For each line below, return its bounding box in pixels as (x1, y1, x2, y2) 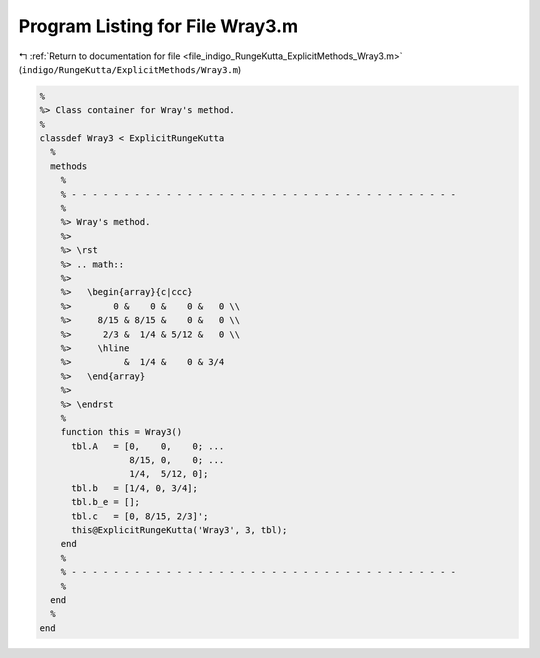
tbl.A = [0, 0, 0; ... (71, 440, 225, 452)
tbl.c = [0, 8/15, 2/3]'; (71, 510, 209, 522)
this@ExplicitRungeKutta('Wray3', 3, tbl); (71, 525, 288, 536)
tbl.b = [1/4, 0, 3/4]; (71, 482, 199, 494)
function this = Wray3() (60, 426, 183, 438)
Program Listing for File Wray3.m (18, 15, 299, 37)
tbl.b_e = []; (71, 496, 140, 508)
